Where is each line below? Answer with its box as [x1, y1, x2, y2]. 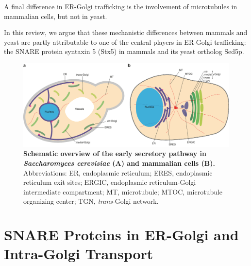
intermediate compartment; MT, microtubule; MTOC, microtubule [23, 186, 223, 196]
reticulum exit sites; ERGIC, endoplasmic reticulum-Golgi [23, 177, 196, 187]
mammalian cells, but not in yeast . [4, 11, 107, 21]
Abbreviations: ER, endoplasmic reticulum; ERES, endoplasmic [23, 167, 213, 177]
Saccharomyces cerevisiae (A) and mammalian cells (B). [23, 158, 215, 168]
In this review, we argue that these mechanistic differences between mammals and [4, 27, 248, 37]
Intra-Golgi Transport [4, 244, 153, 264]
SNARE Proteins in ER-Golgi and [4, 225, 239, 245]
